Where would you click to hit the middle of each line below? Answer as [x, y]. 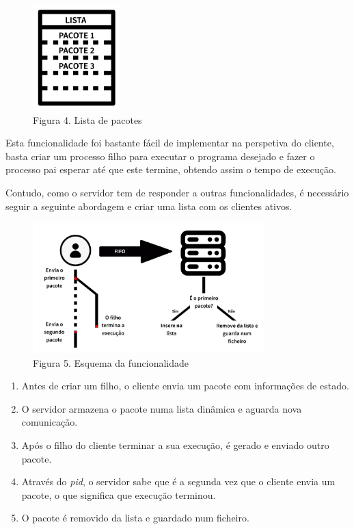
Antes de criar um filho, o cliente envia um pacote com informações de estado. [185, 386]
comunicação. [50, 422]
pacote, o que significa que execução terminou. [119, 494]
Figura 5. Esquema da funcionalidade [111, 362]
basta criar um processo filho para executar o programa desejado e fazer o [160, 156]
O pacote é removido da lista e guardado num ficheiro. [135, 518]
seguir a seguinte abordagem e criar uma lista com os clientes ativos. [149, 206]
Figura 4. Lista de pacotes [87, 119]
